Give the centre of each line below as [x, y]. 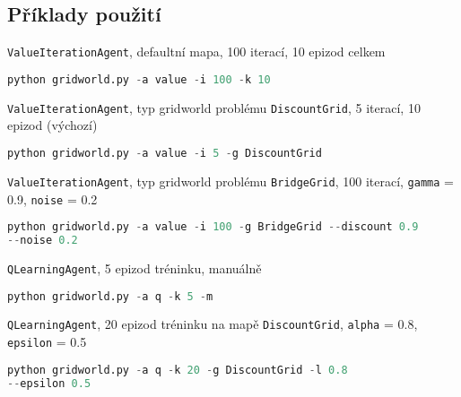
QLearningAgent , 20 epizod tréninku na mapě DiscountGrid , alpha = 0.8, [213, 324]
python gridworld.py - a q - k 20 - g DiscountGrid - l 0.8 [178, 370]
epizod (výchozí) [52, 125]
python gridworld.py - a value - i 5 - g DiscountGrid [165, 153]
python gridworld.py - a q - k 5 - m [110, 296]
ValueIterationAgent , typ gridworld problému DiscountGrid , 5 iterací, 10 [214, 107]
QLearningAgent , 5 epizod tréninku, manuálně [135, 268]
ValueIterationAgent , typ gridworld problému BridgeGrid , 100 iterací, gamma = [230, 181]
